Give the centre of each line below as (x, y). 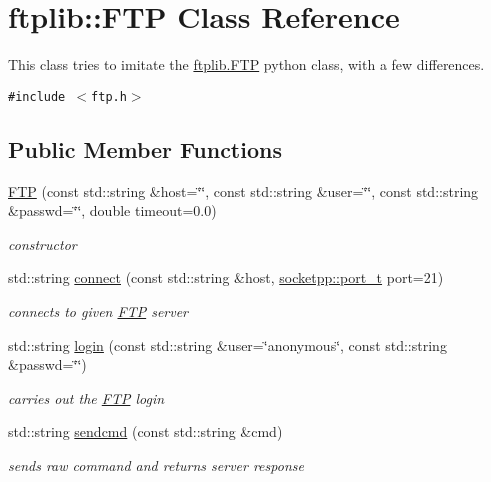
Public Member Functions (145, 148)
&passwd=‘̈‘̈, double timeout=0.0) (112, 210)
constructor (42, 243)
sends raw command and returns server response (156, 464)
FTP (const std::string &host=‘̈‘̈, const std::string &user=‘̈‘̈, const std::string (243, 190)
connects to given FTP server (98, 310)
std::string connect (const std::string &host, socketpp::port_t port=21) (226, 277)
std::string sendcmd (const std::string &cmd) (145, 431)
